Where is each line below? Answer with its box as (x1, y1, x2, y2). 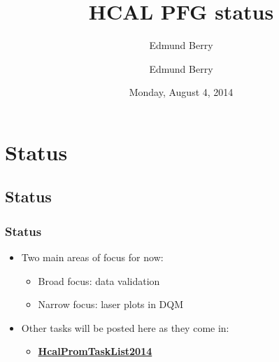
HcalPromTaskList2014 (38, 344, 152, 358)
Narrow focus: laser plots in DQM (38, 297, 184, 312)
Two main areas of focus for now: (21, 250, 164, 265)
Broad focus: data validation (38, 273, 160, 288)
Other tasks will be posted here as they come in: (21, 320, 229, 335)
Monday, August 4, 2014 (129, 85, 234, 99)
